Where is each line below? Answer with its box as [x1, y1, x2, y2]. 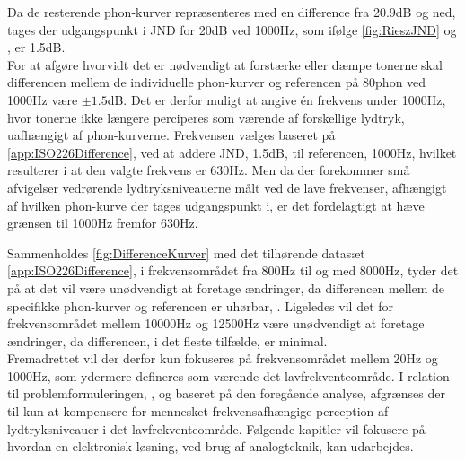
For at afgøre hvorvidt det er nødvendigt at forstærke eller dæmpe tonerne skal [7, 55, 443, 74]
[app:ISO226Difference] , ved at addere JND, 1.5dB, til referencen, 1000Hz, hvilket [7, 143, 457, 161]
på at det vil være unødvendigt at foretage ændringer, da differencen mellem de [7, 278, 445, 297]
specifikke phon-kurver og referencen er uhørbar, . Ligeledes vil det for [7, 296, 394, 315]
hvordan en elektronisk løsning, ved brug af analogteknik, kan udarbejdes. [7, 437, 414, 456]
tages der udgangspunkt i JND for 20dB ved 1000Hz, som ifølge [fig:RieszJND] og [7, 20, 457, 39]
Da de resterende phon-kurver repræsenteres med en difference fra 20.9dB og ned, [7, 3, 456, 21]
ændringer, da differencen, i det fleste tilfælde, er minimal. [7, 331, 328, 350]
